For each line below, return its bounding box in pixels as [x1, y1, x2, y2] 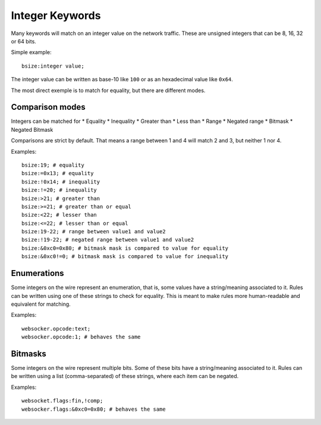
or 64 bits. [11, 37, 37, 45]
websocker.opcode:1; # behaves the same [21, 334, 141, 341]
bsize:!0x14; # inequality [21, 178, 100, 185]
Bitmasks [11, 348, 47, 359]
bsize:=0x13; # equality [21, 170, 94, 177]
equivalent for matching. [11, 300, 71, 307]
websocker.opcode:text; [21, 325, 91, 332]
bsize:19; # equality [21, 161, 84, 169]
